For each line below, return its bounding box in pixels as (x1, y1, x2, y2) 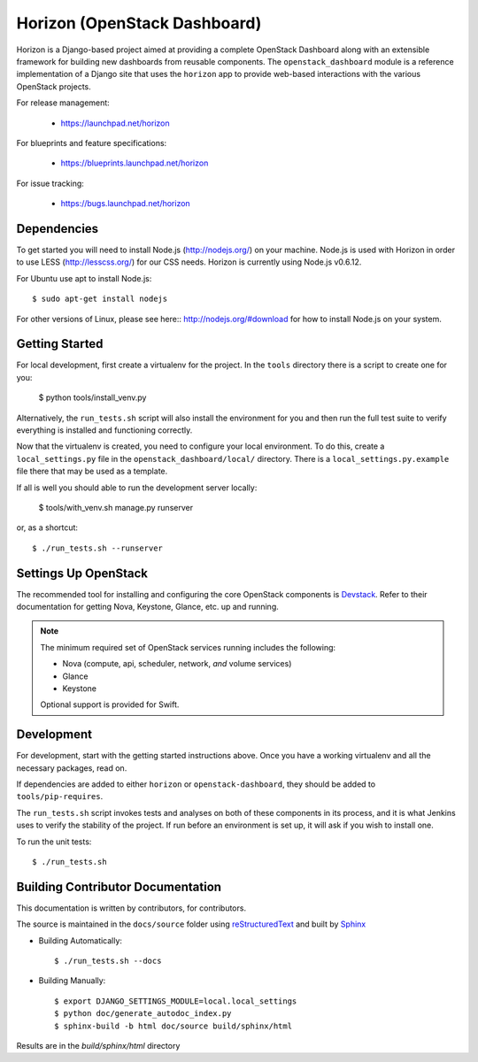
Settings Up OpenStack (16, 566, 149, 581)
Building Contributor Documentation (16, 879, 221, 894)
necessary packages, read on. (16, 762, 127, 773)
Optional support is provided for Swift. (40, 699, 180, 710)
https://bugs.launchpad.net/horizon (60, 198, 190, 209)
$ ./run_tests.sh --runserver (32, 543, 164, 553)
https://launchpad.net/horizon (60, 118, 170, 128)
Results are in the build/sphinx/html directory (16, 1041, 181, 1051)
